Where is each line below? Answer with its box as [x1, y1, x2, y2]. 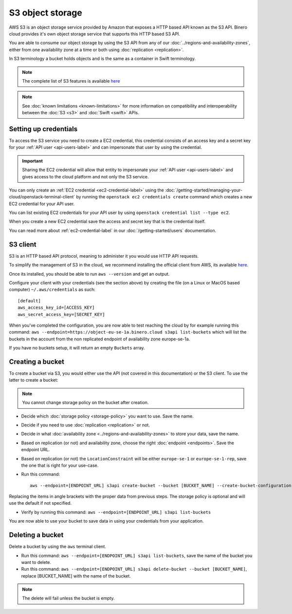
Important [22, 158, 43, 164]
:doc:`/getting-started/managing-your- [164, 187, 243, 193]
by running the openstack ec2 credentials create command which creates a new [76, 194, 253, 200]
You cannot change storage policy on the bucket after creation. [22, 400, 149, 405]
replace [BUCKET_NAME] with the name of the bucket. [21, 573, 131, 579]
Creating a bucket [9, 357, 64, 366]
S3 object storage [9, 7, 82, 18]
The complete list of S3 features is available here [22, 78, 120, 84]
